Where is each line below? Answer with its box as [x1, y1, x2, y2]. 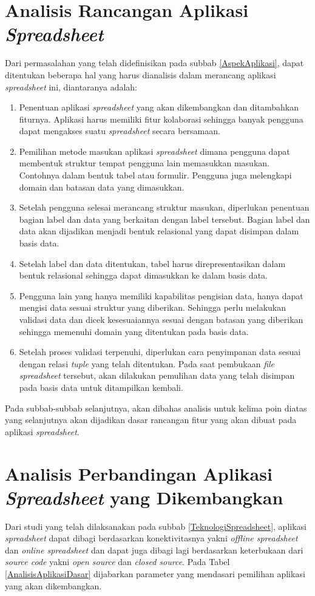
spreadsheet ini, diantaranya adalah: [5, 80, 138, 93]
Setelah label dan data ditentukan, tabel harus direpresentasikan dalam [19, 257, 286, 269]
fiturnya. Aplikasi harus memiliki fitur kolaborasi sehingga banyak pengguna [19, 112, 303, 125]
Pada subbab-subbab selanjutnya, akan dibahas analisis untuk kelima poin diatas [5, 401, 307, 414]
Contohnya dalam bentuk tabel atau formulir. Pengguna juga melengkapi [19, 169, 292, 181]
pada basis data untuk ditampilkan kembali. [19, 381, 183, 393]
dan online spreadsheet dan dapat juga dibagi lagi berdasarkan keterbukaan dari [5, 543, 303, 556]
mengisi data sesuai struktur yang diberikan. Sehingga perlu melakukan [19, 301, 286, 314]
